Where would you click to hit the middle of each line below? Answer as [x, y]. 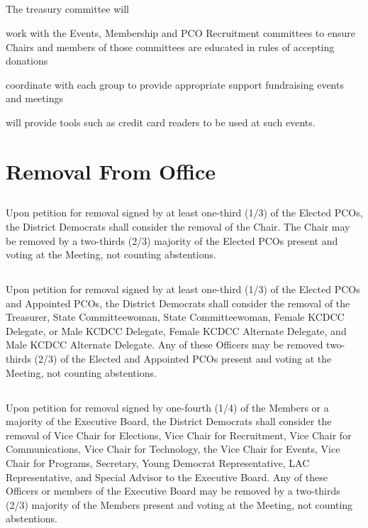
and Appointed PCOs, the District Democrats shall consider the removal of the [178, 303]
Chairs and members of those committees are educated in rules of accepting [170, 46]
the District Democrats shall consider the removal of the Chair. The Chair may [178, 226]
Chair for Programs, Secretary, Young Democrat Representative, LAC [158, 463]
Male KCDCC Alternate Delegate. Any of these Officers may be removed [165, 345]
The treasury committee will [67, 9]
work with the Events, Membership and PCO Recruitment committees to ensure [180, 32]
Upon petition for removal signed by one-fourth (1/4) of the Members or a [167, 407]
